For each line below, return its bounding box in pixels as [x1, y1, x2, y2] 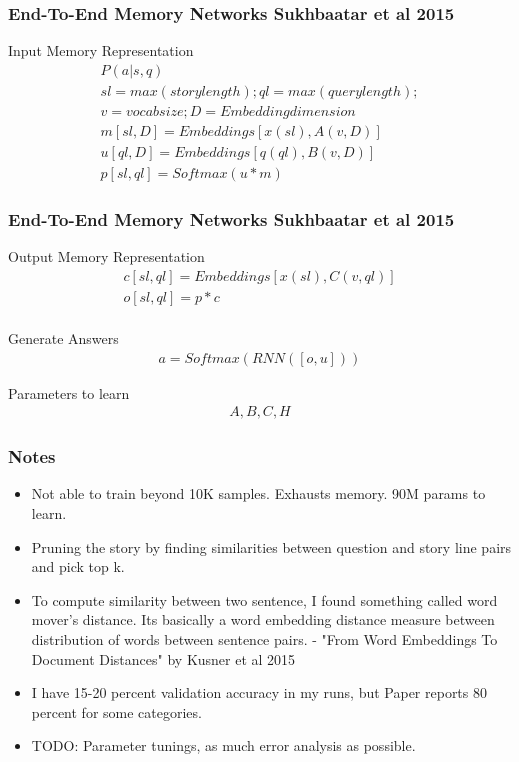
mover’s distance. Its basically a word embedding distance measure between [31, 609, 495, 630]
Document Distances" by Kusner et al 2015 [31, 648, 296, 669]
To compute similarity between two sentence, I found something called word [31, 589, 498, 610]
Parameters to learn [8, 382, 130, 403]
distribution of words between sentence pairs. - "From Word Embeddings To [31, 628, 498, 649]
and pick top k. [31, 556, 125, 577]
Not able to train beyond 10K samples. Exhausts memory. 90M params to [31, 483, 486, 504]
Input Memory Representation [8, 40, 194, 61]
